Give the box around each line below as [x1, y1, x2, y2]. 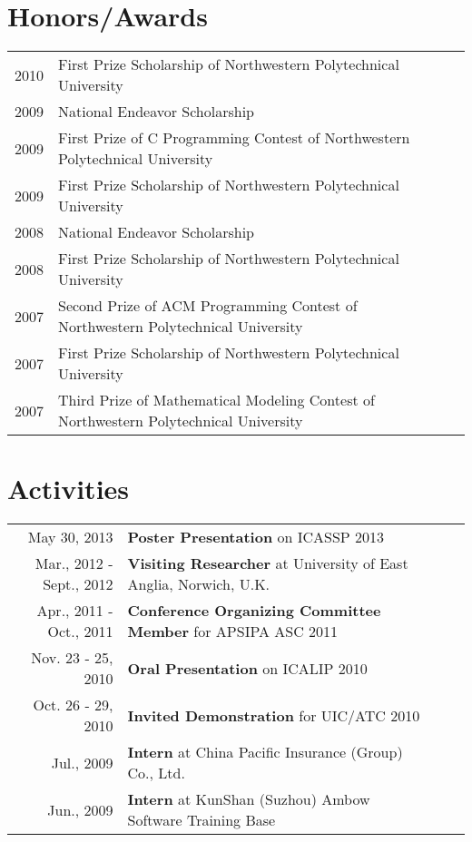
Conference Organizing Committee [127, 600, 381, 622]
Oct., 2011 [47, 621, 113, 642]
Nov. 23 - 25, [31, 647, 113, 669]
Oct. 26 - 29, [33, 694, 113, 716]
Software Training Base [127, 809, 276, 831]
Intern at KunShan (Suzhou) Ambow [127, 788, 370, 810]
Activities [7, 470, 130, 507]
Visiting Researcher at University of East [127, 553, 408, 574]
